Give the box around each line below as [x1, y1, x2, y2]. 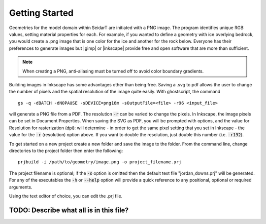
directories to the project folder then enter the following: [9, 148, 123, 154]
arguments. [9, 184, 33, 190]
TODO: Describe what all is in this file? [9, 206, 129, 214]
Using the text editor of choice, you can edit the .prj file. [9, 193, 123, 199]
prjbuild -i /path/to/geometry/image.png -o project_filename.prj [18, 159, 182, 165]
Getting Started [9, 7, 74, 18]
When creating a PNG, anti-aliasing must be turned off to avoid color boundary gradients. [22, 68, 204, 74]
